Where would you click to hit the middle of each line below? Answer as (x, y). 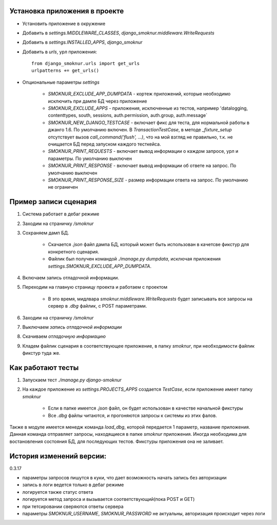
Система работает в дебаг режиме (61, 214)
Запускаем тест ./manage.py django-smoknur (72, 380)
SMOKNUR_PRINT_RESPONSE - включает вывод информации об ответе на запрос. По (142, 166)
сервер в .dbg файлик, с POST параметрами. (97, 306)
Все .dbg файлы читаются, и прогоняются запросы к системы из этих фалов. (133, 415)
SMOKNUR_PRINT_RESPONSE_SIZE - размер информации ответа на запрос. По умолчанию (148, 180)
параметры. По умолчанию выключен (90, 158)
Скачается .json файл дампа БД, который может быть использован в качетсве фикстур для (149, 245)
